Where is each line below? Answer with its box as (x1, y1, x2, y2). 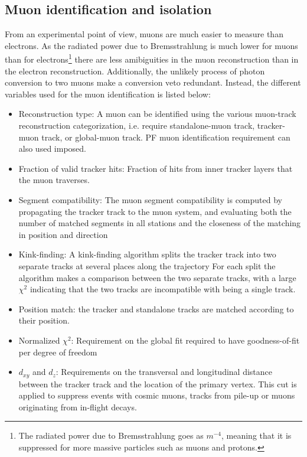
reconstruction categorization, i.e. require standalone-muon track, (18, 119, 255, 132)
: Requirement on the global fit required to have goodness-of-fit (71, 334, 300, 346)
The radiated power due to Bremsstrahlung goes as (18, 429, 204, 442)
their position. (18, 314, 70, 327)
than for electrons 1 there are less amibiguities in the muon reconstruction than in (5, 51, 299, 66)
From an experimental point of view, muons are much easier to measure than (5, 28, 283, 40)
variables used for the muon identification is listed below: (5, 87, 211, 100)
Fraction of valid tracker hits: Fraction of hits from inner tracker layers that (18, 162, 293, 174)
